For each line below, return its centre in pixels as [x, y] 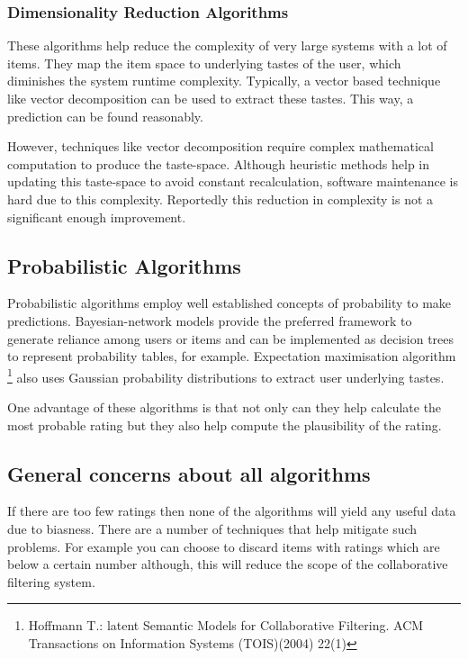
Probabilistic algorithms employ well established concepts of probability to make [229, 303]
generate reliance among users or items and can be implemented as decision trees [231, 338]
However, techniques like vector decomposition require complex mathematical [220, 146]
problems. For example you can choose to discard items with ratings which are [224, 546]
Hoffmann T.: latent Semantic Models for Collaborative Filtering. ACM [226, 625]
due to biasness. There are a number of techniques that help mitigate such [212, 528]
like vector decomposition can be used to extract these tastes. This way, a [211, 98]
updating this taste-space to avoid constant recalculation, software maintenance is [233, 181]
